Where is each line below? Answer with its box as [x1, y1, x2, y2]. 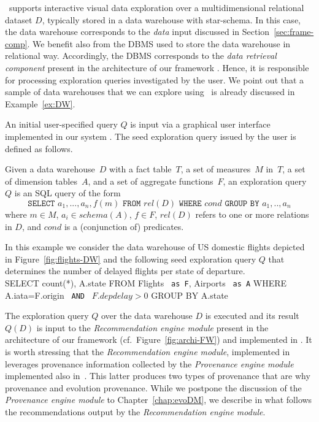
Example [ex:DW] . [5, 97, 75, 110]
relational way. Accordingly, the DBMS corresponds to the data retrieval [5, 49, 277, 62]
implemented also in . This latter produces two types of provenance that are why [5, 369, 310, 382]
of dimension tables [5, 174, 77, 187]
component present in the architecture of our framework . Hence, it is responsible [5, 61, 309, 74]
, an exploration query [223, 174, 307, 187]
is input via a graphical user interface [130, 118, 271, 131]
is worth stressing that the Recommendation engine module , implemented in [5, 345, 290, 358]
